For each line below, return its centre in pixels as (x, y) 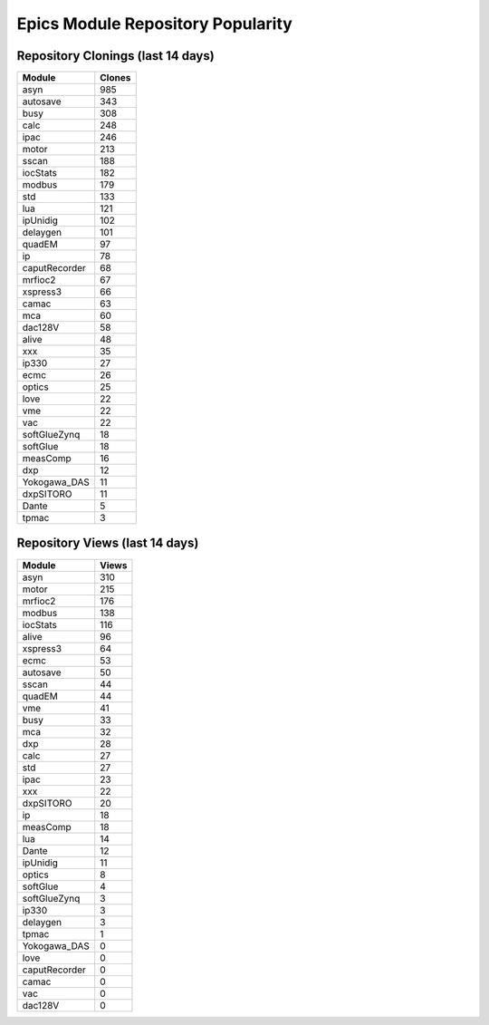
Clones (115, 78)
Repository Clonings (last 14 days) (115, 56)
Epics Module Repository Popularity (155, 24)
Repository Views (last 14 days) (108, 543)
